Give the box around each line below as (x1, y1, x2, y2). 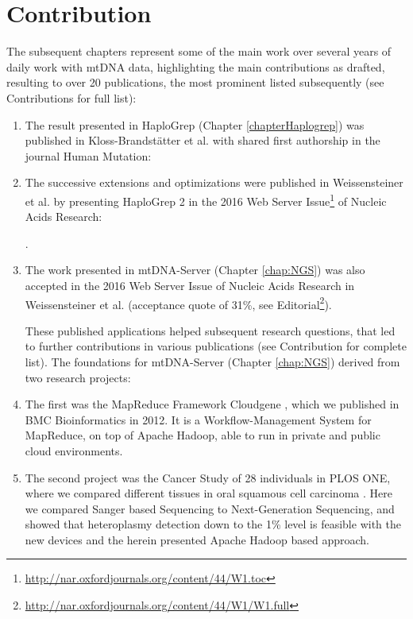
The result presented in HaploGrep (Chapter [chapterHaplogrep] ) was (25, 116, 365, 133)
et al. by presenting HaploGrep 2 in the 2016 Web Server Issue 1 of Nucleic (25, 190, 387, 209)
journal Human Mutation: (25, 147, 152, 164)
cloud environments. (25, 442, 123, 458)
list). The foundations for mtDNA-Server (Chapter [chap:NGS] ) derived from (25, 353, 400, 369)
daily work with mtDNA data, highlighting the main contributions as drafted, (6, 58, 385, 75)
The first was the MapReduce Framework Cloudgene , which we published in (25, 396, 399, 412)
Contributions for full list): (6, 89, 137, 106)
